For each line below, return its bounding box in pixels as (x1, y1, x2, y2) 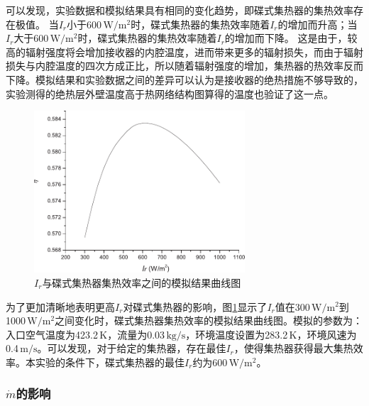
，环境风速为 (297, 327, 357, 341)
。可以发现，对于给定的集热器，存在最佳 (37, 341, 226, 356)
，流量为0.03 (107, 327, 165, 341)
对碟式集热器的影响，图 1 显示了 (123, 299, 268, 314)
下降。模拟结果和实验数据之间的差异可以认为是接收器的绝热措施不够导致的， (6, 72, 363, 87)
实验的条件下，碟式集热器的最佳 (35, 354, 184, 369)
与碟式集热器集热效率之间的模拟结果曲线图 (42, 275, 241, 290)
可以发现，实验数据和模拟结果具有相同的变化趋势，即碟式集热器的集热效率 (6, 3, 353, 17)
